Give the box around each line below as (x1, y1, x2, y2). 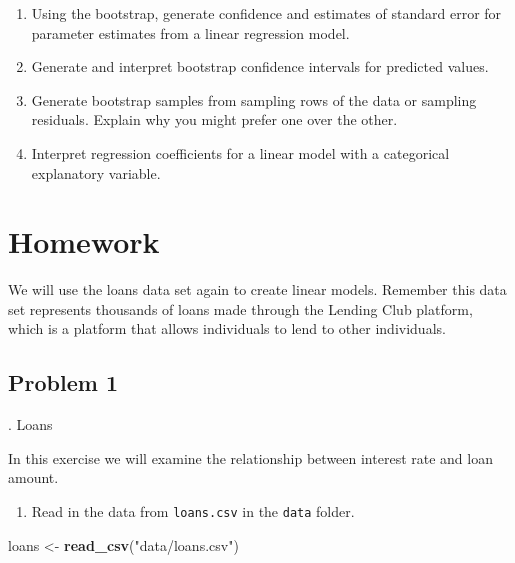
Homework (8, 221, 160, 262)
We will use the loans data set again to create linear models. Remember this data (8, 279, 507, 300)
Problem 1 (8, 367, 118, 398)
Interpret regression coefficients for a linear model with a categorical (31, 142, 450, 163)
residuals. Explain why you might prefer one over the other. (31, 109, 398, 130)
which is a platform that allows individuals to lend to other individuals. (8, 318, 446, 339)
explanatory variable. (31, 162, 161, 183)
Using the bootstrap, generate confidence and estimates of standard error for (31, 3, 502, 23)
